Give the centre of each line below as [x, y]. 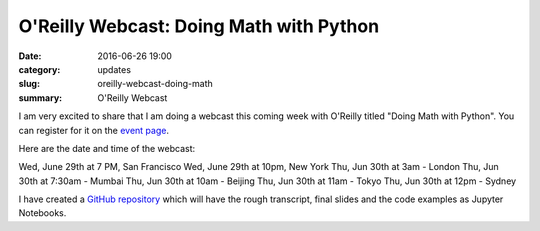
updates [114, 69]
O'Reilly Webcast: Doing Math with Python [199, 26]
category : [39, 69]
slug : [29, 84]
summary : [40, 97]
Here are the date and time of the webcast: [107, 148]
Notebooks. [42, 213]
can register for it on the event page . [94, 130]
